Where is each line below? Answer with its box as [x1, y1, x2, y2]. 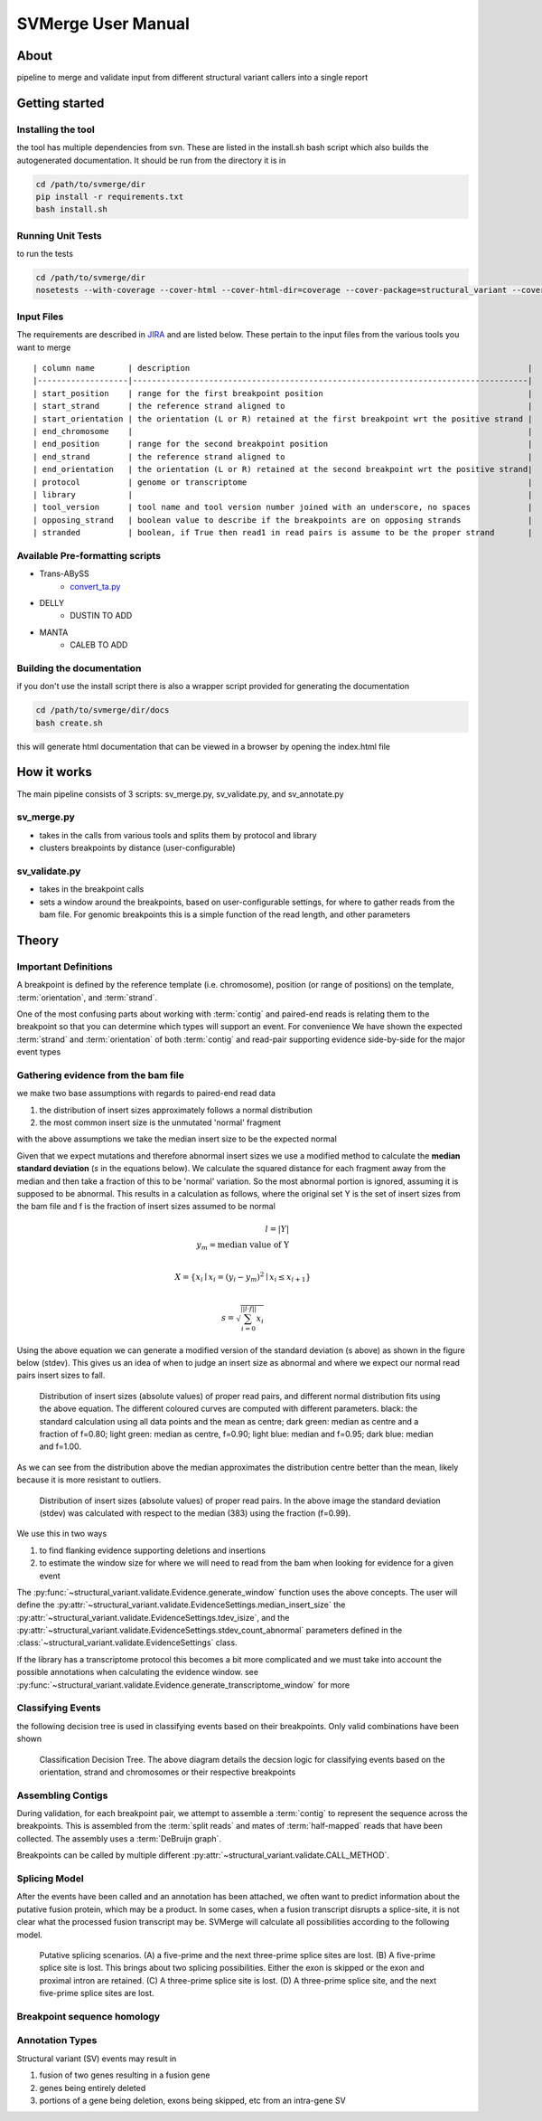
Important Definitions [16, 960, 113, 972]
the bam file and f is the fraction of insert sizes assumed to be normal [16, 1201, 276, 1212]
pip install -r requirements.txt [35, 191, 184, 202]
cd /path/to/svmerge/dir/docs [35, 705, 170, 715]
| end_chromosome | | [33, 426, 533, 436]
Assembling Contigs [16, 1789, 108, 1802]
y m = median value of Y [196, 1239, 289, 1252]
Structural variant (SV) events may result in [16, 2053, 177, 2064]
